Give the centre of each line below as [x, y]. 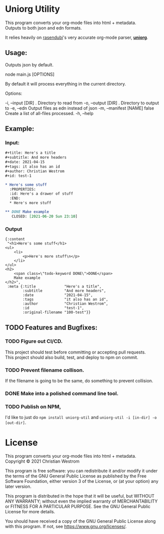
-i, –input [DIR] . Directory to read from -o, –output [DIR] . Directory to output [82, 103]
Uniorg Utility [33, 9]
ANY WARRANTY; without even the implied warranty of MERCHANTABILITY [82, 501]
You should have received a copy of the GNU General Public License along [80, 521]
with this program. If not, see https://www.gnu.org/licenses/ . [66, 527]
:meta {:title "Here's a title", [54, 287]
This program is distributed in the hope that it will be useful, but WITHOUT [80, 496]
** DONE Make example [27, 212]
